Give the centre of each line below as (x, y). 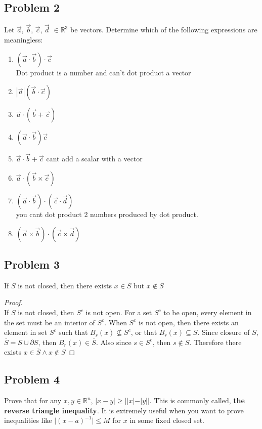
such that (73, 332)
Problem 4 (32, 379)
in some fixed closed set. (167, 420)
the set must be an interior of (50, 322)
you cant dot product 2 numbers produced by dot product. (107, 214)
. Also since (114, 342)
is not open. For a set (119, 312)
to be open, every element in (208, 312)
